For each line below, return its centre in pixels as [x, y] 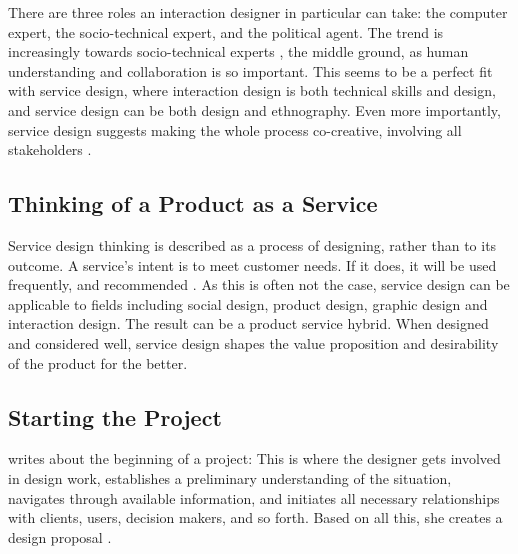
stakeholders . [50, 149]
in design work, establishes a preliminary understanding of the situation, [230, 477]
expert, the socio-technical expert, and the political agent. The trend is [226, 31]
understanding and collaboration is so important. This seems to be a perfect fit [250, 70]
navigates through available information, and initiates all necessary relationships [254, 497]
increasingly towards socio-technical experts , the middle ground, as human [238, 51]
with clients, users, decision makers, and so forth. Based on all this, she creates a [255, 517]
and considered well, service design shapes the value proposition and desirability [253, 342]
